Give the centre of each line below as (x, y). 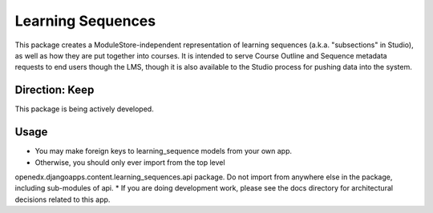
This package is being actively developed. (84, 109)
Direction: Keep (55, 90)
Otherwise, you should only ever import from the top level (130, 162)
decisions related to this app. (63, 199)
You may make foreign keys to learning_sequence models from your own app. (164, 151)
